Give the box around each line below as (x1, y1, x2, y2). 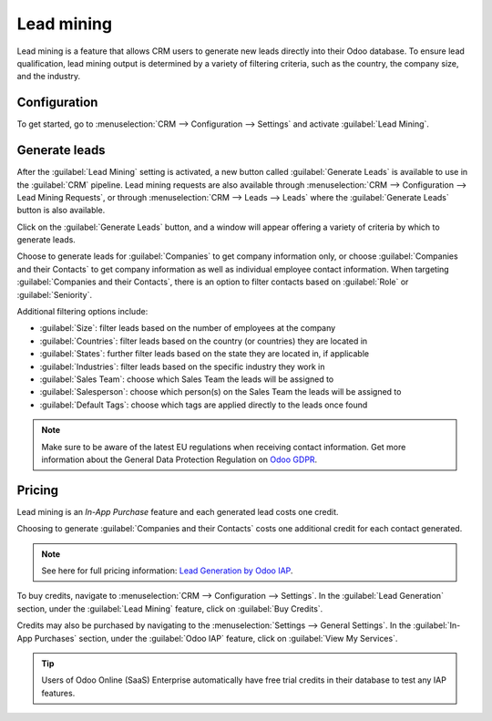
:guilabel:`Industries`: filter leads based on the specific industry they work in (39, 361, 325, 372)
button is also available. (16, 205, 106, 216)
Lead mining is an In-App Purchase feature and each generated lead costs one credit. (16, 506, 339, 517)
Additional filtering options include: (16, 306, 149, 317)
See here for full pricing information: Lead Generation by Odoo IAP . (41, 565, 293, 576)
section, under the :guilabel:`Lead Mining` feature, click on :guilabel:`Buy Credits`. (16, 603, 323, 614)
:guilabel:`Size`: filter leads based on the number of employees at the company (39, 323, 336, 334)
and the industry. (16, 71, 81, 82)
